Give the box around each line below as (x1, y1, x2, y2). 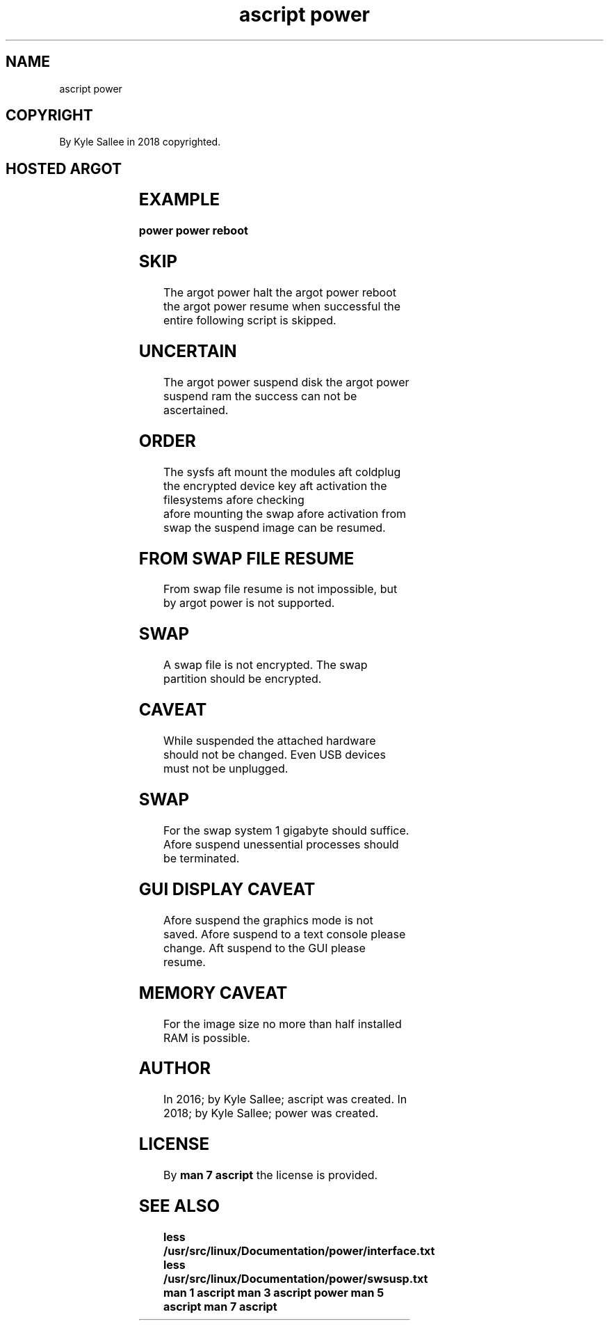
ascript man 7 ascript (163, 1299, 277, 1313)
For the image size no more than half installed (163, 1016, 402, 1031)
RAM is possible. (163, 1030, 250, 1045)
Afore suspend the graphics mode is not (163, 913, 373, 927)
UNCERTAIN (138, 340, 237, 361)
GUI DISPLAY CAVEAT (138, 878, 316, 899)
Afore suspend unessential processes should (163, 837, 399, 851)
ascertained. (163, 402, 229, 417)
